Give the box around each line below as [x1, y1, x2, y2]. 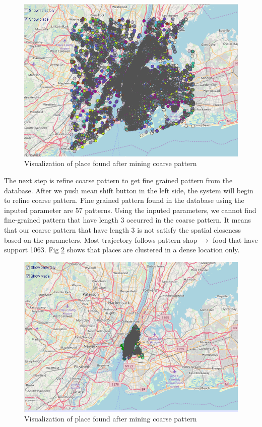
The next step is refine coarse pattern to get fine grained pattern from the [4, 175, 233, 185]
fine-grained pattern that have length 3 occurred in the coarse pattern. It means [4, 215, 251, 225]
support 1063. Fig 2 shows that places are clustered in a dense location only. [4, 244, 240, 255]
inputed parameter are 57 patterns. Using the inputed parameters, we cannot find [4, 204, 256, 215]
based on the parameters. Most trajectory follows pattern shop [4, 234, 198, 245]
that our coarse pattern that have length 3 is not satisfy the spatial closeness [4, 224, 241, 235]
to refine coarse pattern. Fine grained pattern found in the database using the [4, 195, 244, 205]
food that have [213, 234, 258, 245]
